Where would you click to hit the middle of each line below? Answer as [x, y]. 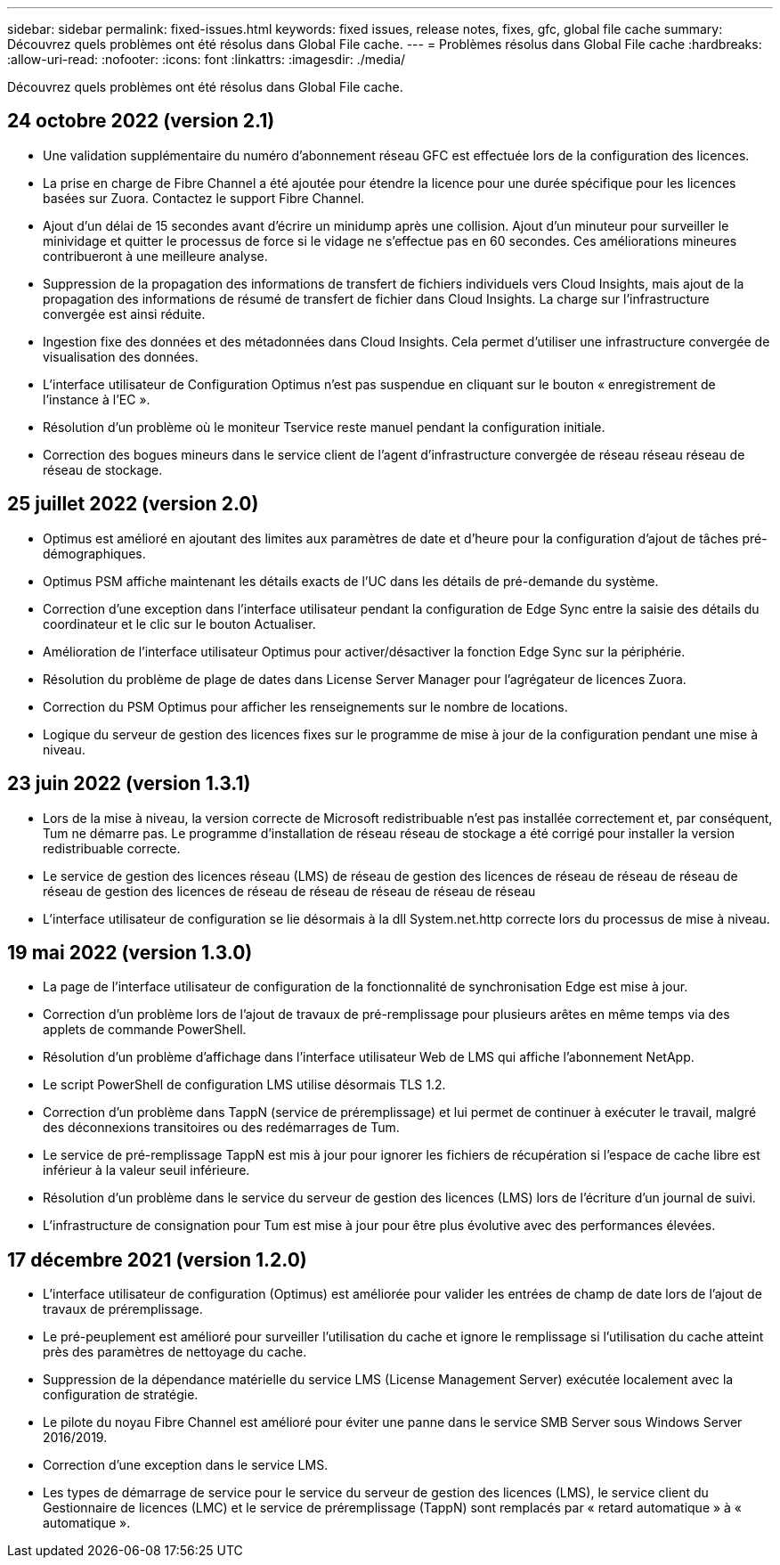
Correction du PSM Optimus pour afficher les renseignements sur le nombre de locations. [305, 706]
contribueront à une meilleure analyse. [155, 256]
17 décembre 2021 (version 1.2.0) [157, 1259]
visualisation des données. [121, 356]
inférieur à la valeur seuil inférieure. [146, 1170]
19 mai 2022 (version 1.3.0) [130, 952]
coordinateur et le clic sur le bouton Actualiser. [179, 624]
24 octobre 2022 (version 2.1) [141, 121]
